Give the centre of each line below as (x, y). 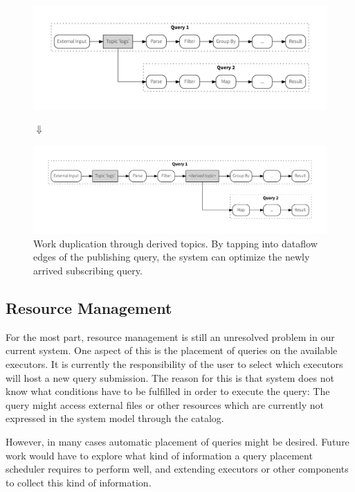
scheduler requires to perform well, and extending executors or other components (177, 469)
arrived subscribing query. (88, 270)
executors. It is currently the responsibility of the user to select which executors (174, 363)
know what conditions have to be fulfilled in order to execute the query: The (168, 391)
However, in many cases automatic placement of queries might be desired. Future (177, 441)
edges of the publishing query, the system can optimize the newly (172, 257)
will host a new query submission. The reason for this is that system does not (170, 377)
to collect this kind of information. (79, 482)
